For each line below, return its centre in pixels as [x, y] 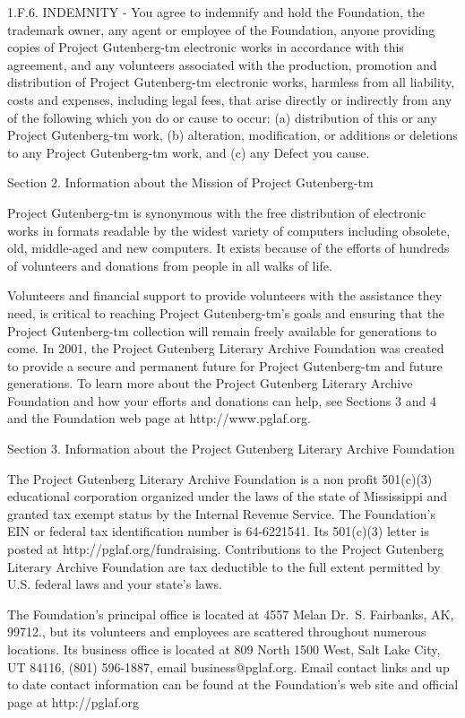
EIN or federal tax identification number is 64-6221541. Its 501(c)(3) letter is [218, 531]
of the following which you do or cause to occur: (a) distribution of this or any [222, 117]
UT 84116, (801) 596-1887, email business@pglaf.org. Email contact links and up [228, 666]
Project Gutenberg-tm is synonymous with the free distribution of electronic [217, 212]
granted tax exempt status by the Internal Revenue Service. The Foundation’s [221, 513]
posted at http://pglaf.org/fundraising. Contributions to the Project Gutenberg [226, 549]
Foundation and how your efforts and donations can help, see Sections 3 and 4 [222, 400]
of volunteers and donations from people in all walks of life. [170, 265]
